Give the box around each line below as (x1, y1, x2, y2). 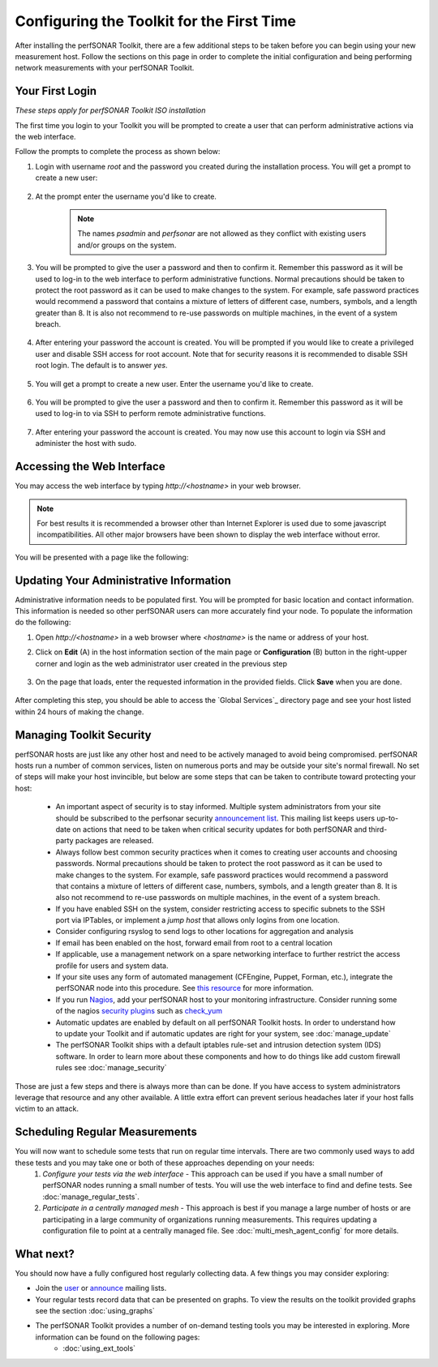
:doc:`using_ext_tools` (62, 1343, 136, 1353)
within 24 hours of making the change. (15, 706, 144, 717)
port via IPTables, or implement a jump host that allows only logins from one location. (55, 915, 340, 925)
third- (368, 824, 388, 834)
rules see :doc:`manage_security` (55, 1063, 167, 1073)
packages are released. (75, 836, 154, 846)
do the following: (15, 617, 71, 628)
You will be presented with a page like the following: (15, 552, 189, 562)
